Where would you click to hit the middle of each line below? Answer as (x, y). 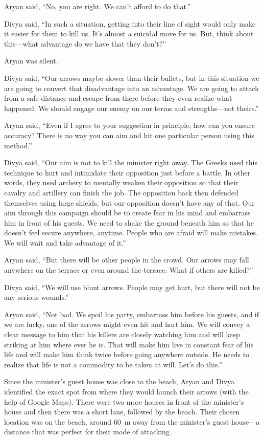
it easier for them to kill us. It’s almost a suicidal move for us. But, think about (129, 34)
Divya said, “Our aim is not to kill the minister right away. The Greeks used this (131, 162)
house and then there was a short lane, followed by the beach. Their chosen (122, 412)
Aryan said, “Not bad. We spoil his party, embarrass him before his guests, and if (131, 314)
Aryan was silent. (31, 61)
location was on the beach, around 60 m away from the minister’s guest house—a (132, 421)
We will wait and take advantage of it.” (65, 242)
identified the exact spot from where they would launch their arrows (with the (126, 391)
